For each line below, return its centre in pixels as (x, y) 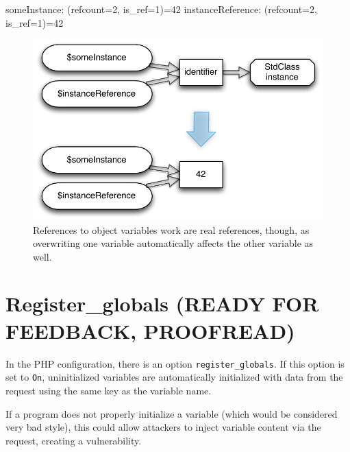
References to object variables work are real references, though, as (171, 229)
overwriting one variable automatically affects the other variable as (173, 243)
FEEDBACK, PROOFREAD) (150, 330)
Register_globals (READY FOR (162, 304)
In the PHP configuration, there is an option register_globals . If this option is (175, 363)
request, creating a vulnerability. (74, 440)
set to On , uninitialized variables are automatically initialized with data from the (174, 377)
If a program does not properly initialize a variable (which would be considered (172, 413)
